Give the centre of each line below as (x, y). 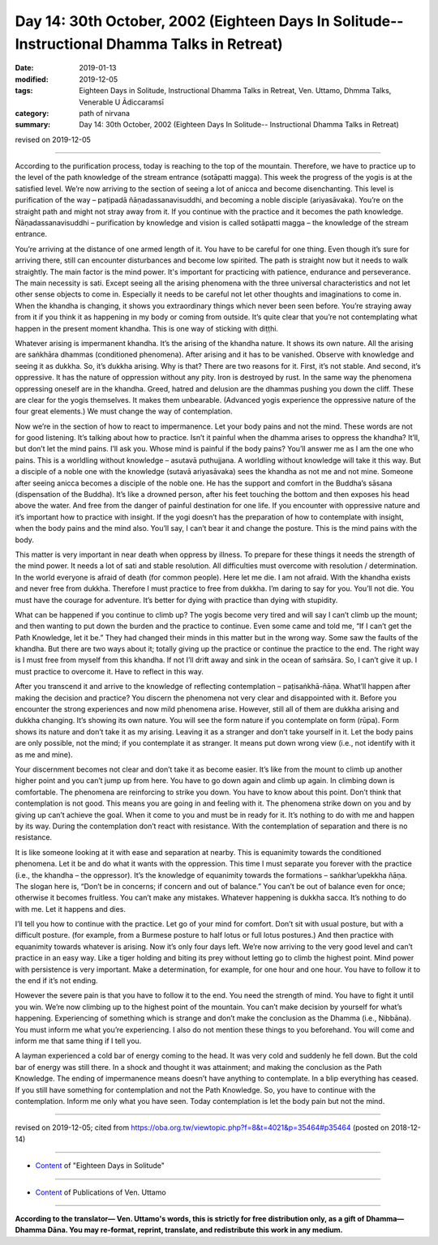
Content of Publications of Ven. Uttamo (101, 1192)
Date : (24, 68)
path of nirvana (104, 113)
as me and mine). (44, 755)
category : (32, 113)
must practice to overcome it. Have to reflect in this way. (109, 671)
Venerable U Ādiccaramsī (121, 102)
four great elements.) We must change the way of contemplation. (124, 411)
